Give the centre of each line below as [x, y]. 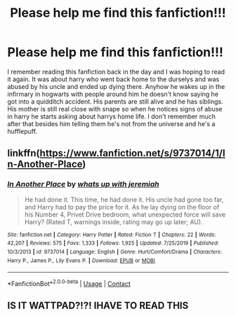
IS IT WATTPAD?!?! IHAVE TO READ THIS [98, 306]
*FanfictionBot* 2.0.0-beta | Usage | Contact [69, 283]
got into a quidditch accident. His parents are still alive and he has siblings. [115, 101]
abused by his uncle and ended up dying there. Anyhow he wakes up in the [116, 86]
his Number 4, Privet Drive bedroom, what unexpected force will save [125, 214]
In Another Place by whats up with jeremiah [83, 184]
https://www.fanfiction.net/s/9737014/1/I [133, 153]
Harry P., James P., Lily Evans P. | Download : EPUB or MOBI [81, 261]
